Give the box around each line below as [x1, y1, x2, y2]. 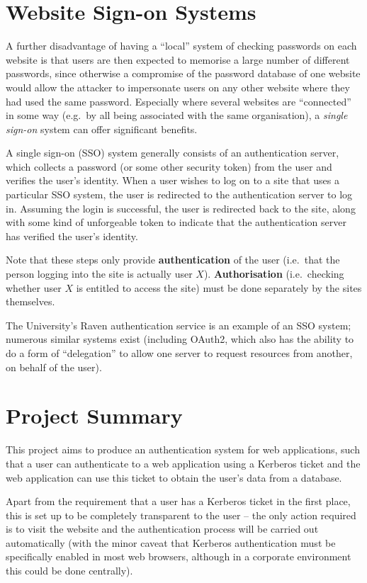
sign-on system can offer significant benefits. [6, 121, 198, 136]
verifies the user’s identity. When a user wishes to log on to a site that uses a [6, 173, 339, 188]
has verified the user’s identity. [6, 228, 138, 243]
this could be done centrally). [6, 563, 133, 578]
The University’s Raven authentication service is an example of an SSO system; [6, 317, 351, 332]
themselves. [6, 294, 55, 309]
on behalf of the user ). [6, 359, 102, 374]
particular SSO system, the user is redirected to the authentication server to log [6, 187, 353, 202]
